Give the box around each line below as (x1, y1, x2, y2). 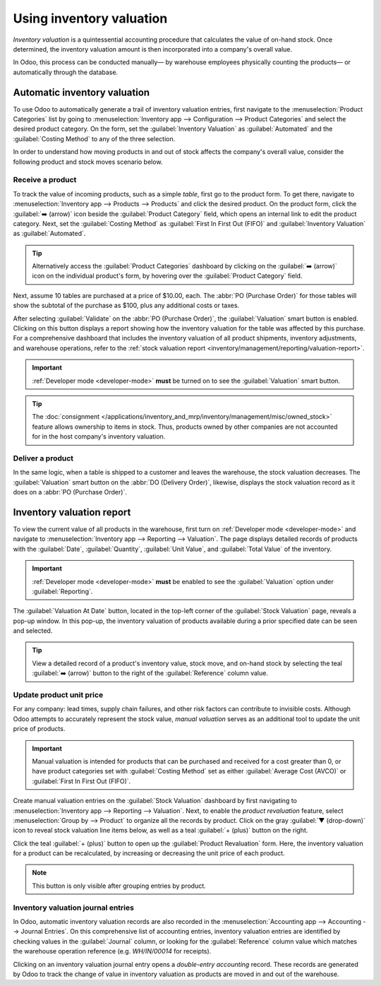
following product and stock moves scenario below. (13, 158, 163, 166)
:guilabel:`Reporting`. (32, 587, 93, 595)
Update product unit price (13, 690, 104, 700)
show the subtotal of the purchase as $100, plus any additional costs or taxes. (13, 301, 240, 310)
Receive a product (13, 175, 77, 185)
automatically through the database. (13, 68, 119, 76)
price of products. (13, 725, 66, 733)
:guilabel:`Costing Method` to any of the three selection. (13, 134, 176, 143)
